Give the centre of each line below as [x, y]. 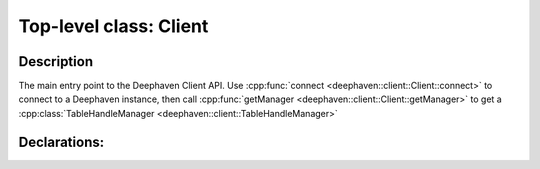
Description [56, 61]
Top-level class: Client [113, 26]
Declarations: [61, 141]
